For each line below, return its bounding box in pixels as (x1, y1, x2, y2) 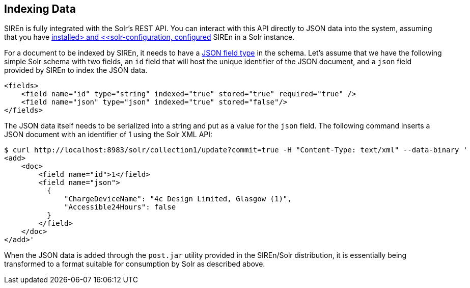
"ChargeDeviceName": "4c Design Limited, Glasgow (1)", (64, 195, 292, 203)
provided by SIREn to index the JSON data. (4, 66, 148, 75)
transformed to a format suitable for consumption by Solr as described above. (4, 259, 265, 269)
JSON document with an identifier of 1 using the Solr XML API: (4, 130, 213, 139)
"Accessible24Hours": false (64, 203, 176, 212)
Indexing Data (4, 3, 76, 15)
